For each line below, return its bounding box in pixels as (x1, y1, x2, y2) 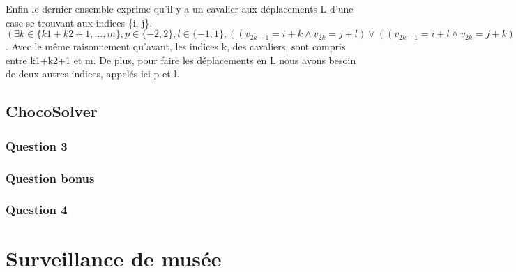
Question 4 (6, 201, 68, 218)
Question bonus (6, 169, 95, 186)
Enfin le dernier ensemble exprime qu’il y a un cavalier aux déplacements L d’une (6, 1, 354, 15)
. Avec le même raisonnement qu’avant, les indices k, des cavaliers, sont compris (6, 39, 346, 54)
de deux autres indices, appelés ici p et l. (6, 66, 180, 81)
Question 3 (6, 137, 68, 154)
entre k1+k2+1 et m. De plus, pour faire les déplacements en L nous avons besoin (6, 52, 356, 67)
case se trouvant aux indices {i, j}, (6, 15, 153, 29)
